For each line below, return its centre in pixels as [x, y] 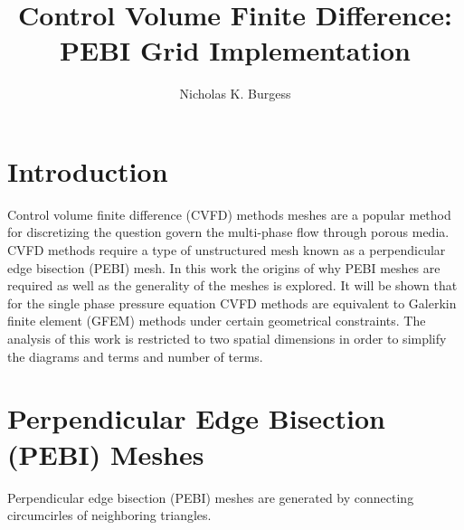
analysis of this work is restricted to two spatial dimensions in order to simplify [227, 338]
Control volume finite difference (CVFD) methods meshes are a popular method [229, 214]
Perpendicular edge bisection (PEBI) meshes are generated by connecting [211, 497]
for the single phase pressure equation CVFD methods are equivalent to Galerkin [232, 303]
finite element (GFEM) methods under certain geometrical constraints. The [217, 321]
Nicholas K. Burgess [235, 94]
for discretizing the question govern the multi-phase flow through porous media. [228, 232]
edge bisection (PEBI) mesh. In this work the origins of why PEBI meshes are [224, 267]
